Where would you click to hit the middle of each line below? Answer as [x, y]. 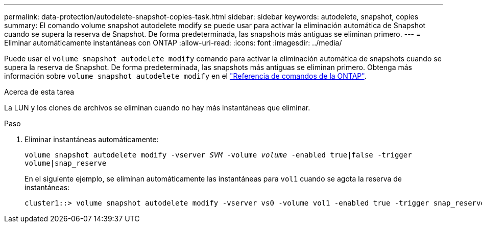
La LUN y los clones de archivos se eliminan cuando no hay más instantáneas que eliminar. [157, 108]
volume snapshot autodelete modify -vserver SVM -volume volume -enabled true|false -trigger [218, 155]
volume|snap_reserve [66, 163]
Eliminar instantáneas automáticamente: [92, 139]
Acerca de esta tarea [39, 92]
